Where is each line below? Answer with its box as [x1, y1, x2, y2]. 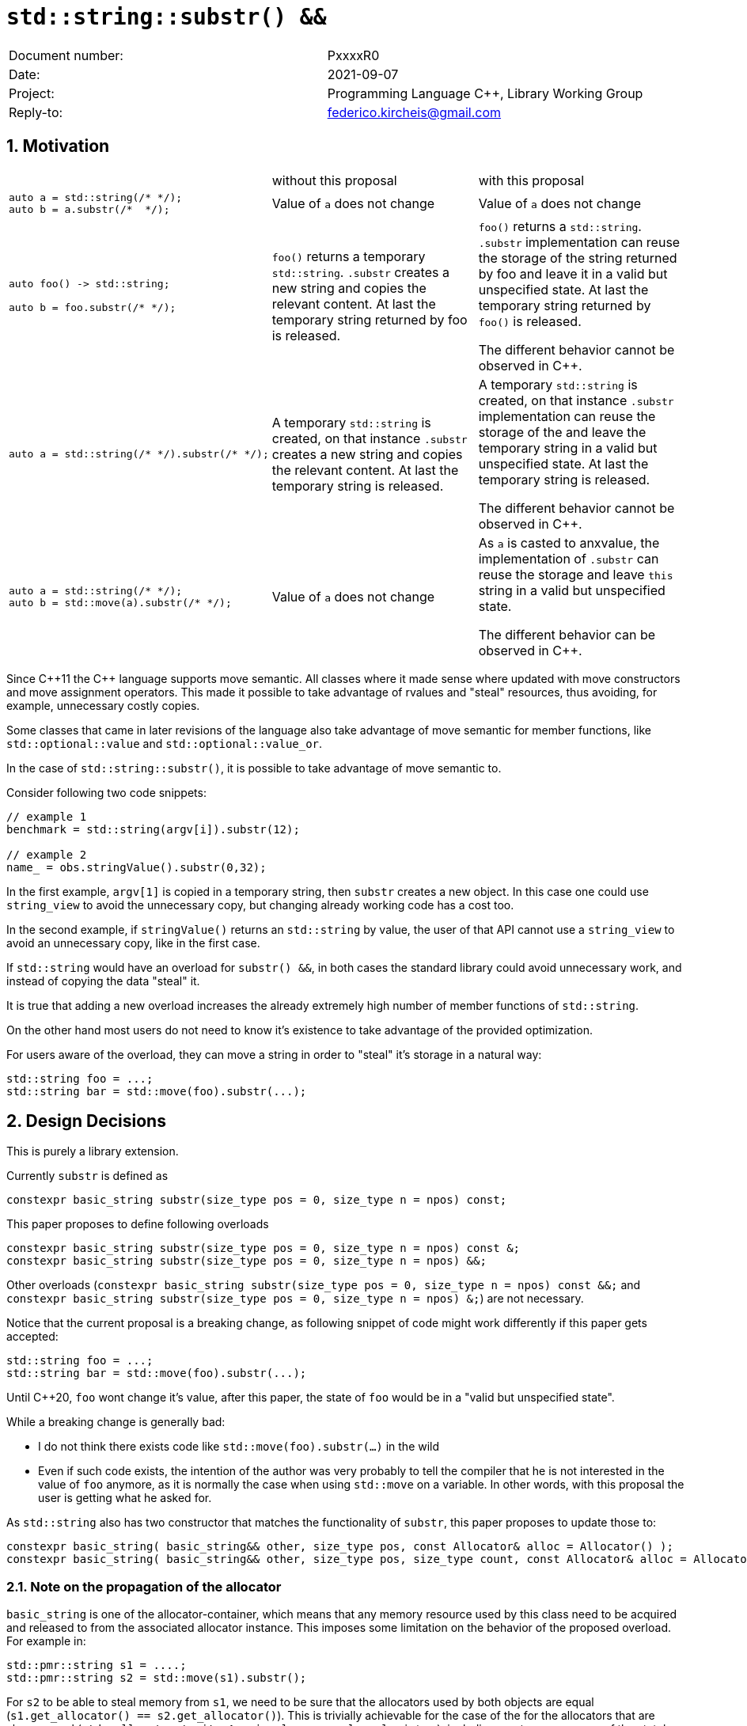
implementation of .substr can [478, 550, 659, 567]
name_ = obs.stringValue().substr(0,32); [6, 860, 267, 874]
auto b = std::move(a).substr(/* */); [9, 596, 232, 609]
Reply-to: [9, 104, 63, 120]
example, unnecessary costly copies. [6, 698, 200, 712]
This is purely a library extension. [6, 1144, 179, 1159]
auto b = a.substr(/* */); [9, 203, 170, 215]
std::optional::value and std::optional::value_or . [6, 736, 323, 750]
